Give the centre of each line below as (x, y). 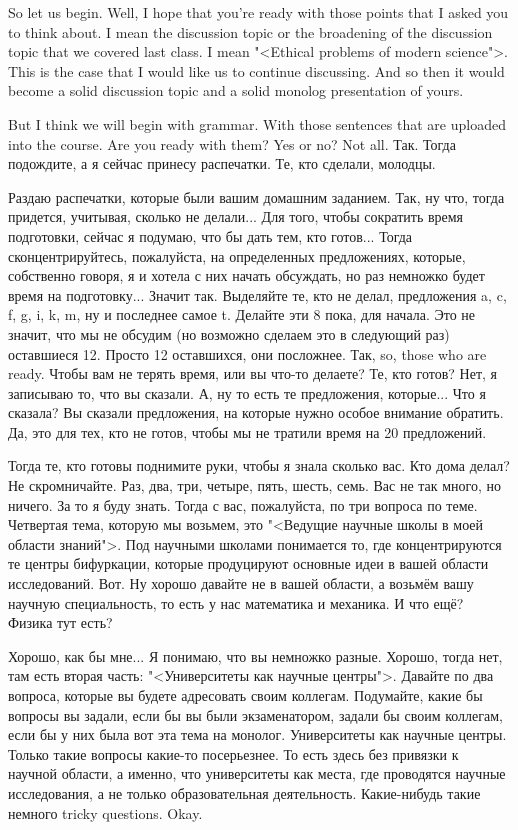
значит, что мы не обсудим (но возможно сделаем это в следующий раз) (229, 333)
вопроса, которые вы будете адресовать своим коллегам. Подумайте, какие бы (245, 695)
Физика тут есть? (60, 622)
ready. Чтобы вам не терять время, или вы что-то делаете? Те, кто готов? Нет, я (252, 373)
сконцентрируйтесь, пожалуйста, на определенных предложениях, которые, (237, 255)
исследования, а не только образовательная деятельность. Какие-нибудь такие (244, 792)
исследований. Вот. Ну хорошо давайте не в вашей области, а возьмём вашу (241, 583)
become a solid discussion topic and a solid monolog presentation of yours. (236, 90)
